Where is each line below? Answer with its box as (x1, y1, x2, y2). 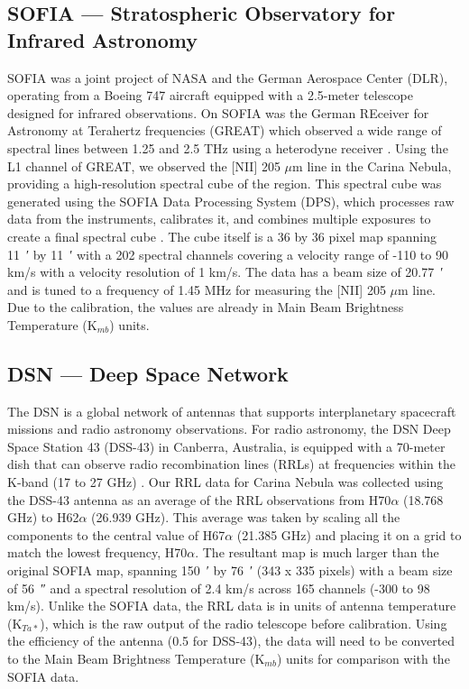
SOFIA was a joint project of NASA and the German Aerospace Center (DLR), (7, 68, 448, 87)
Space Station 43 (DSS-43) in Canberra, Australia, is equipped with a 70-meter (7, 436, 446, 455)
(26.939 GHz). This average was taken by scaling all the (91, 508, 400, 527)
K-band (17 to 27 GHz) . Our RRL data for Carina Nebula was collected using (7, 473, 444, 491)
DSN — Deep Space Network (7, 359, 289, 387)
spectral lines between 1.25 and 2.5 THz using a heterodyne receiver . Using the (7, 138, 448, 157)
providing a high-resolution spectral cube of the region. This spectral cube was (7, 174, 442, 193)
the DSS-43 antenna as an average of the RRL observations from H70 (7, 490, 391, 509)
